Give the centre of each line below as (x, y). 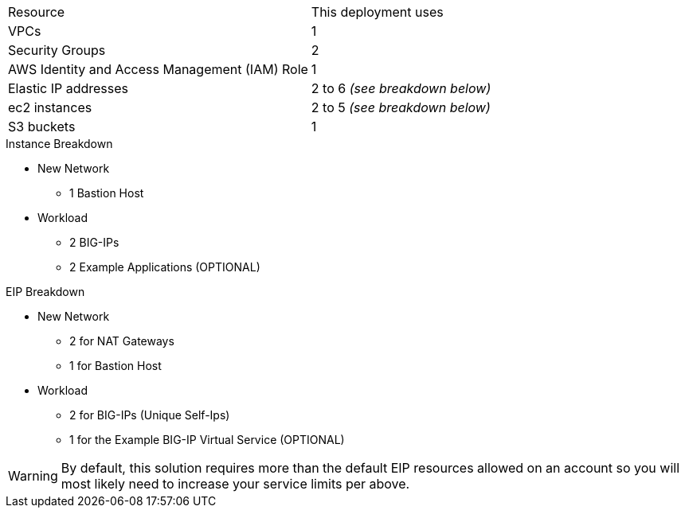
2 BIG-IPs (94, 242)
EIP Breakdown (45, 292)
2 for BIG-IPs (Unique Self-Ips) (150, 415)
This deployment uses (377, 12)
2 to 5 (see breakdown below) (401, 107)
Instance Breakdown (59, 144)
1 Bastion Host (107, 193)
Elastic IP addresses (68, 88)
